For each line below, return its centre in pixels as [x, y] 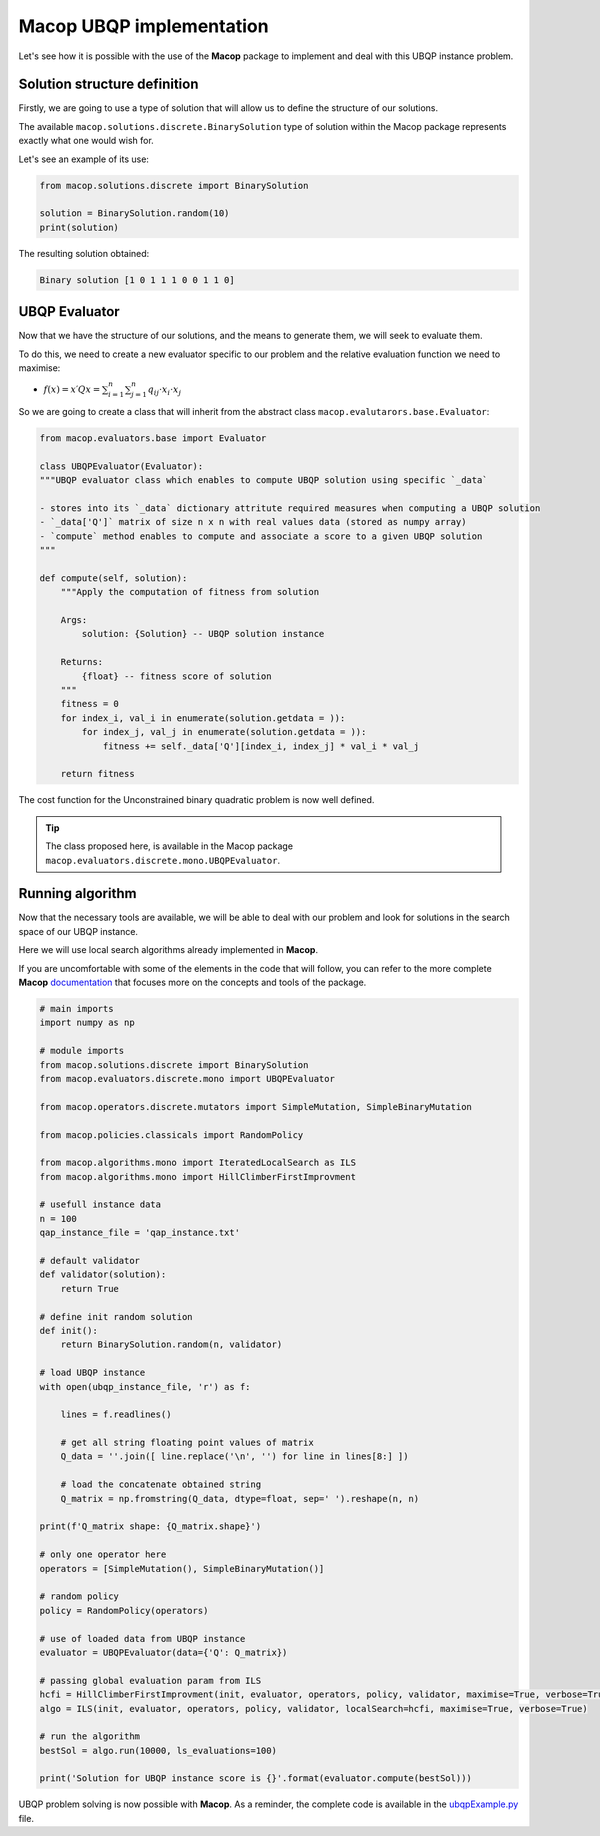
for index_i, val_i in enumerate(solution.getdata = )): [203, 718]
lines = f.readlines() [116, 1414]
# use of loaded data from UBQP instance [142, 1638]
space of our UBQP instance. [78, 931]
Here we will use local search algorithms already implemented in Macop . [168, 950]
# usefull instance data [100, 1204]
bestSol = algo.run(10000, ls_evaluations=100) [158, 1750]
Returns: [82, 662]
